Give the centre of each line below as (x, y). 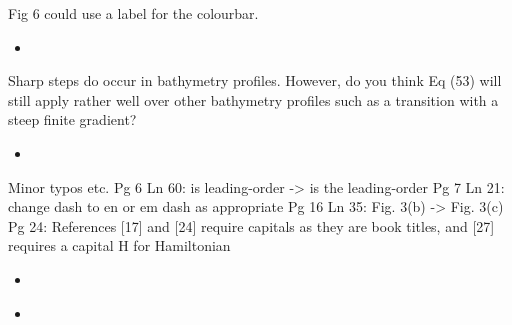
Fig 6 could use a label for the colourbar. (133, 13)
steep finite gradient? (72, 119)
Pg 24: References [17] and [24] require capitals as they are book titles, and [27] (251, 225)
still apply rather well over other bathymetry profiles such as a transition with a (253, 99)
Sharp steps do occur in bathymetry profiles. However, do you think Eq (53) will (255, 80)
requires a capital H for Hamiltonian (119, 245)
